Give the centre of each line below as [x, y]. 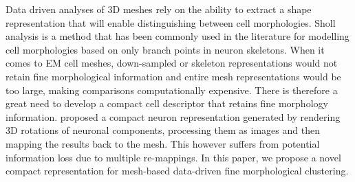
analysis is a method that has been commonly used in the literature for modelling [177, 36]
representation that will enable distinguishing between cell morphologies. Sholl [171, 22]
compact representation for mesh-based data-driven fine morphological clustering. [177, 171]
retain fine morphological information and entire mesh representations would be [173, 76]
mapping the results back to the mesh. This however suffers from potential [163, 143]
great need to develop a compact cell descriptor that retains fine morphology [167, 103]
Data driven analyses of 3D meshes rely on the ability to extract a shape [159, 9]
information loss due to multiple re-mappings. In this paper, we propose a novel [173, 157]
